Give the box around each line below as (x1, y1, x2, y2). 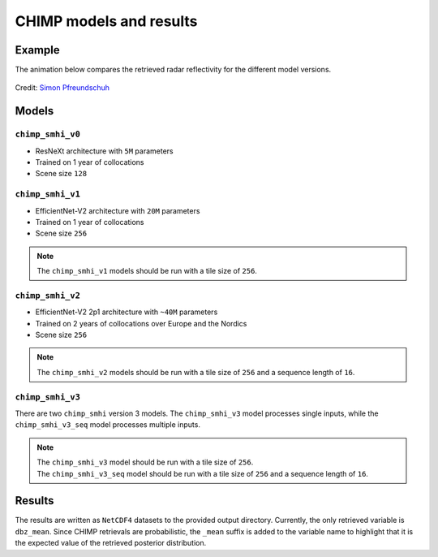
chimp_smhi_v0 (15, 129, 81, 140)
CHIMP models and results (15, 12, 198, 30)
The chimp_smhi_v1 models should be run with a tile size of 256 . (36, 266, 257, 276)
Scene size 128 (35, 169, 88, 179)
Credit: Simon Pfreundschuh (15, 83, 109, 93)
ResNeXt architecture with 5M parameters (35, 146, 174, 156)
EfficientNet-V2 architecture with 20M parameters (35, 205, 200, 215)
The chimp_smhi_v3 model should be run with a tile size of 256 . (36, 457, 254, 467)
